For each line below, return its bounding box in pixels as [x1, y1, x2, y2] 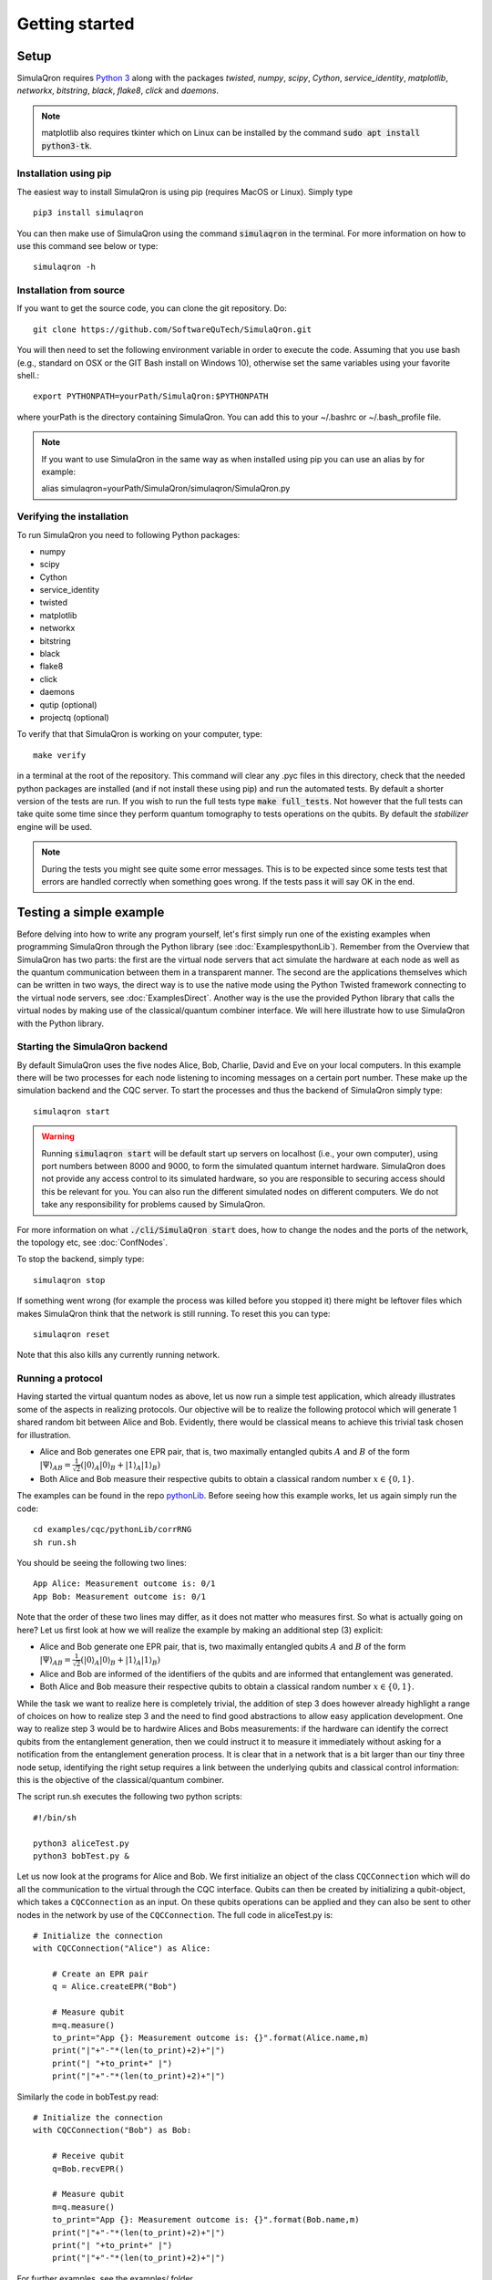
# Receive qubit [51, 2150, 125, 2161]
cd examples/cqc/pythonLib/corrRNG [33, 1524, 192, 1535]
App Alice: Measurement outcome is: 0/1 [33, 1579, 216, 1589]
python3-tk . [41, 140, 93, 150]
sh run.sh [33, 1537, 77, 1548]
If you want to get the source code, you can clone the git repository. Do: [16, 303, 287, 314]
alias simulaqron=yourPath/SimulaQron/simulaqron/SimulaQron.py [41, 483, 291, 494]
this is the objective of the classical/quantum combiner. [16, 1775, 225, 1786]
